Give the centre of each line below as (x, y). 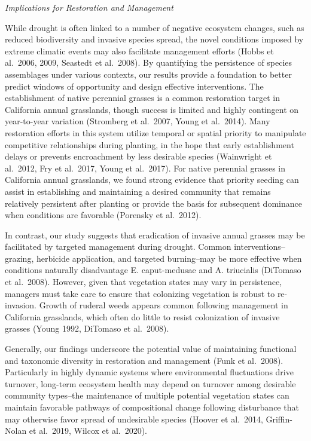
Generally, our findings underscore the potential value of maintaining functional (151, 349)
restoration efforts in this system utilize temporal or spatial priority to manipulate (155, 132)
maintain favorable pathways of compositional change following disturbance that (152, 407)
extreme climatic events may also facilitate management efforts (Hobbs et (139, 50)
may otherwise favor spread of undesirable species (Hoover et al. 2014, (134, 419)
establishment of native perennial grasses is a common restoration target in (142, 98)
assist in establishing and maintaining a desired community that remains (138, 191)
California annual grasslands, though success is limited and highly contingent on (152, 109)
